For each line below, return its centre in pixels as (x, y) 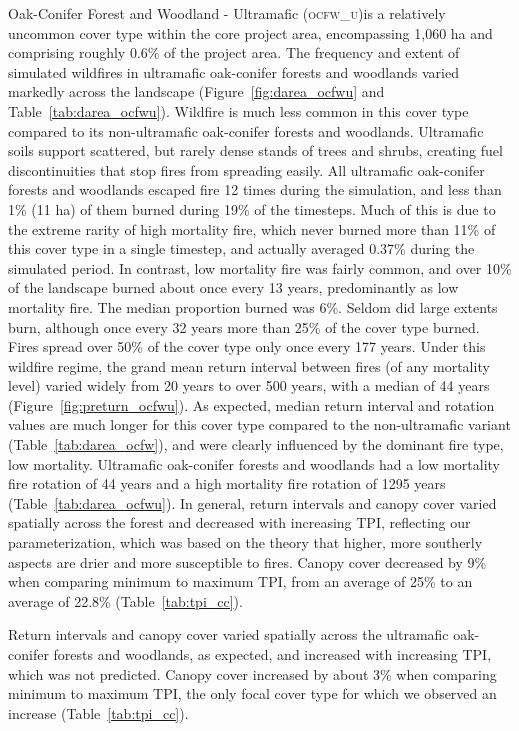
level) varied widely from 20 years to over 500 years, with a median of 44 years (249, 385)
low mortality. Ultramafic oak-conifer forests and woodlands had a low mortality (254, 463)
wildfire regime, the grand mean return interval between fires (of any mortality (249, 365)
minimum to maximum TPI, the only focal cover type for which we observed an (252, 693)
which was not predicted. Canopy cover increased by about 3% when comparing (252, 673)
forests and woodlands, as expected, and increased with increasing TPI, (272, 654)
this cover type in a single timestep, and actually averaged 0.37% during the (241, 248)
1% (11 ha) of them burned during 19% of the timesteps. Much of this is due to (252, 208)
